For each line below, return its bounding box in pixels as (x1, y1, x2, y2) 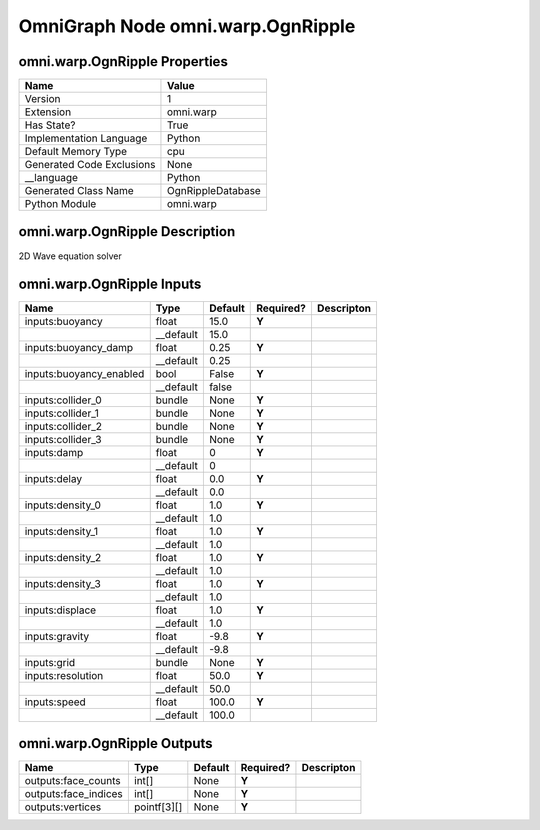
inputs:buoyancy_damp (24, 341, 134, 355)
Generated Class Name (24, 184, 134, 198)
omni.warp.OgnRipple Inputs (18, 276, 202, 293)
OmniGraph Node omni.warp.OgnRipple (18, 15, 356, 37)
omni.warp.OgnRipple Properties (18, 53, 229, 70)
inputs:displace (24, 603, 97, 617)
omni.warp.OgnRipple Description (18, 223, 236, 240)
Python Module (24, 197, 97, 211)
